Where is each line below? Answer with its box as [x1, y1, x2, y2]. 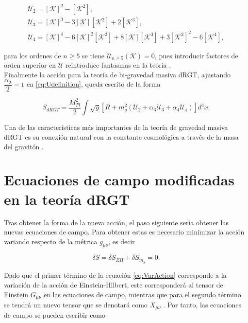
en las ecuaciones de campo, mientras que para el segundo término [43, 289, 241, 299]
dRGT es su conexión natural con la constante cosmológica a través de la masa [4, 132, 239, 142]
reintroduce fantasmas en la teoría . [65, 60, 171, 70]
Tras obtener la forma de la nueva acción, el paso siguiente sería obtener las [4, 217, 229, 227]
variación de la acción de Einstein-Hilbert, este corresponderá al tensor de [4, 279, 223, 289]
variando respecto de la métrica [4, 236, 98, 246]
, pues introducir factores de [154, 50, 238, 60]
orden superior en [4, 60, 56, 70]
